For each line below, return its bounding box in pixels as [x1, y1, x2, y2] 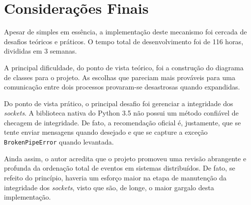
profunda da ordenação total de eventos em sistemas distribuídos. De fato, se [4, 163, 235, 173]
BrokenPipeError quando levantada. [4, 137, 114, 147]
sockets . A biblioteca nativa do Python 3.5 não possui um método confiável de [4, 108, 239, 118]
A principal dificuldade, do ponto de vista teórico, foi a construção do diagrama [4, 62, 244, 72]
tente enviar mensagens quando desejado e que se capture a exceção [4, 127, 208, 137]
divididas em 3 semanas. [4, 46, 77, 56]
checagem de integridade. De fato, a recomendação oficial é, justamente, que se [4, 117, 241, 127]
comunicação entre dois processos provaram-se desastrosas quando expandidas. [4, 82, 240, 92]
